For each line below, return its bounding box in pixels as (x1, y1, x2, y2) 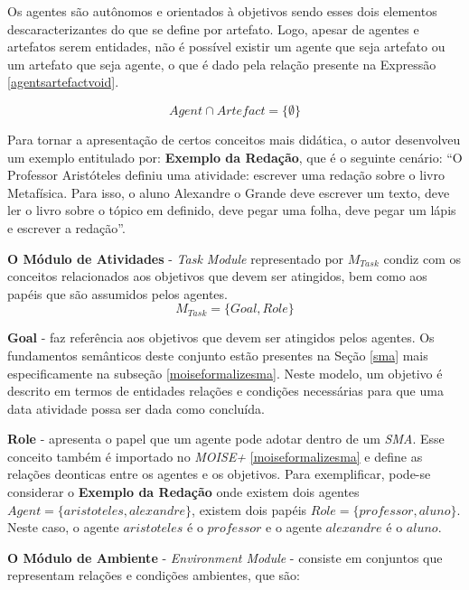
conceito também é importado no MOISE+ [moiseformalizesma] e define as (7, 446, 423, 465)
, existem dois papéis (192, 500, 307, 519)
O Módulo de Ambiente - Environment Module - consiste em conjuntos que (7, 548, 443, 567)
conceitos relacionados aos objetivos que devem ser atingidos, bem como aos (7, 267, 427, 286)
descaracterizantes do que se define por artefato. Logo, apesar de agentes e (7, 19, 419, 38)
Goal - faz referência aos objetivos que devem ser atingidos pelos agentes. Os (7, 328, 435, 347)
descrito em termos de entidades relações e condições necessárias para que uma (7, 381, 444, 400)
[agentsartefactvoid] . (7, 72, 119, 91)
